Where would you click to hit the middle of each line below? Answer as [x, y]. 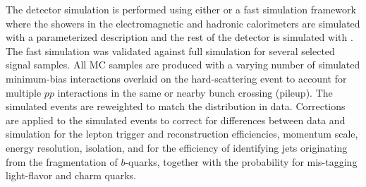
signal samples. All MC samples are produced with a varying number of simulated [183, 65]
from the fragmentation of [62, 161]
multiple [24, 92]
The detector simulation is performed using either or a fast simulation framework [181, 9]
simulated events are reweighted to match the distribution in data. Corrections [176, 106]
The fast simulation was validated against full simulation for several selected [170, 50]
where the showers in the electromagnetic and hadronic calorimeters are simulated [183, 23]
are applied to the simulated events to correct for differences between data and [176, 120]
